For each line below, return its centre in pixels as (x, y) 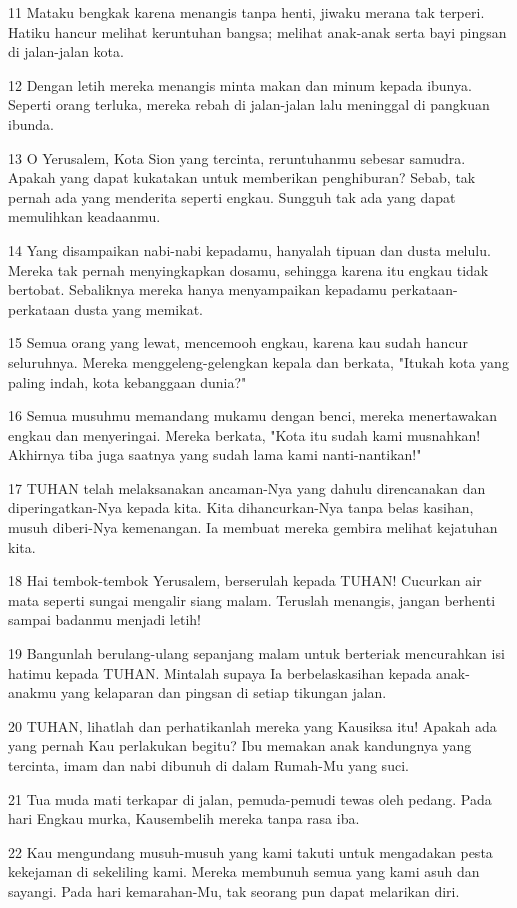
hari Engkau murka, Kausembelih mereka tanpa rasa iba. (184, 818)
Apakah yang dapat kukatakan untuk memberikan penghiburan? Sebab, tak (242, 177)
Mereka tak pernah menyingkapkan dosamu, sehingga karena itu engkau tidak (248, 269)
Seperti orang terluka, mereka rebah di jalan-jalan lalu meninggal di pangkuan (249, 104)
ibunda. (31, 123)
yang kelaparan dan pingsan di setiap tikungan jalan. (223, 692)
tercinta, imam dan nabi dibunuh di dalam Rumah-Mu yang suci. (208, 765)
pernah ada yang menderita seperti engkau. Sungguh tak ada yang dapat (232, 196)
